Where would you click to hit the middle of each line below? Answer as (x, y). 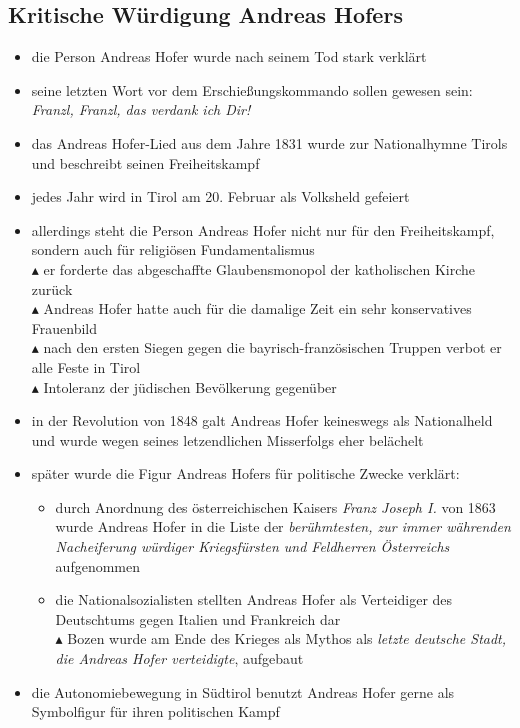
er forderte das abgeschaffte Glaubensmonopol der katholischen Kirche (259, 268)
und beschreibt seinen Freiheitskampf (145, 162)
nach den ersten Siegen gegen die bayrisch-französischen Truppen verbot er (272, 347)
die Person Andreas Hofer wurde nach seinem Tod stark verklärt (229, 56)
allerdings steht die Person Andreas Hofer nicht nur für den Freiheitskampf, (263, 229)
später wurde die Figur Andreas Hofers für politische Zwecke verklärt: (245, 473)
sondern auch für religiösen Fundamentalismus (173, 249)
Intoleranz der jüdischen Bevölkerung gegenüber (190, 386)
